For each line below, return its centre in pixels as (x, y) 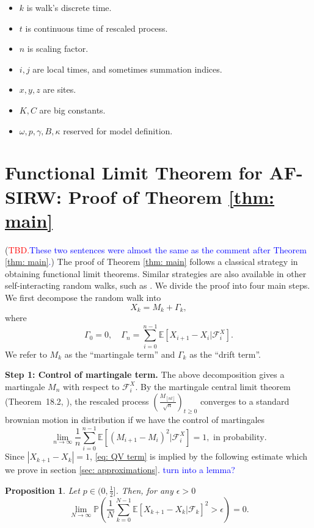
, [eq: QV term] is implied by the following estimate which (199, 456)
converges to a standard (245, 401)
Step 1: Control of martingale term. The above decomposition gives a (145, 374)
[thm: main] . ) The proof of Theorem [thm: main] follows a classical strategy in (152, 262)
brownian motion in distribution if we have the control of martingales (135, 420)
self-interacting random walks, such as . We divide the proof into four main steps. (158, 285)
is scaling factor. (58, 49)
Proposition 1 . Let (42, 490)
